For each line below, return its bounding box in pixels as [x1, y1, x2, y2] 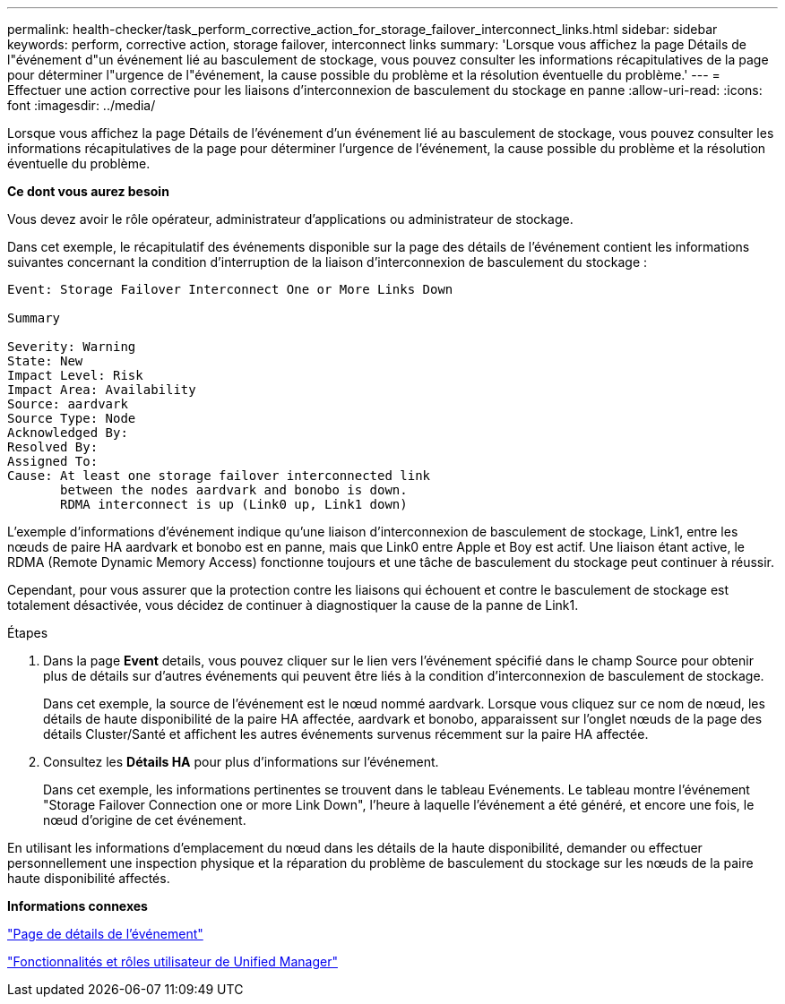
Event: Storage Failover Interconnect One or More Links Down [7, 282, 453, 296]
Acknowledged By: [7, 425, 128, 440]
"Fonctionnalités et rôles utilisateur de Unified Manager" [7, 954, 338, 969]
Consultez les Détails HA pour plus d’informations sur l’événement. [43, 754, 439, 769]
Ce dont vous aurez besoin [7, 184, 169, 199]
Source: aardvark [7, 397, 128, 411]
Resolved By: [7, 440, 99, 454]
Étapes [7, 625, 48, 640]
